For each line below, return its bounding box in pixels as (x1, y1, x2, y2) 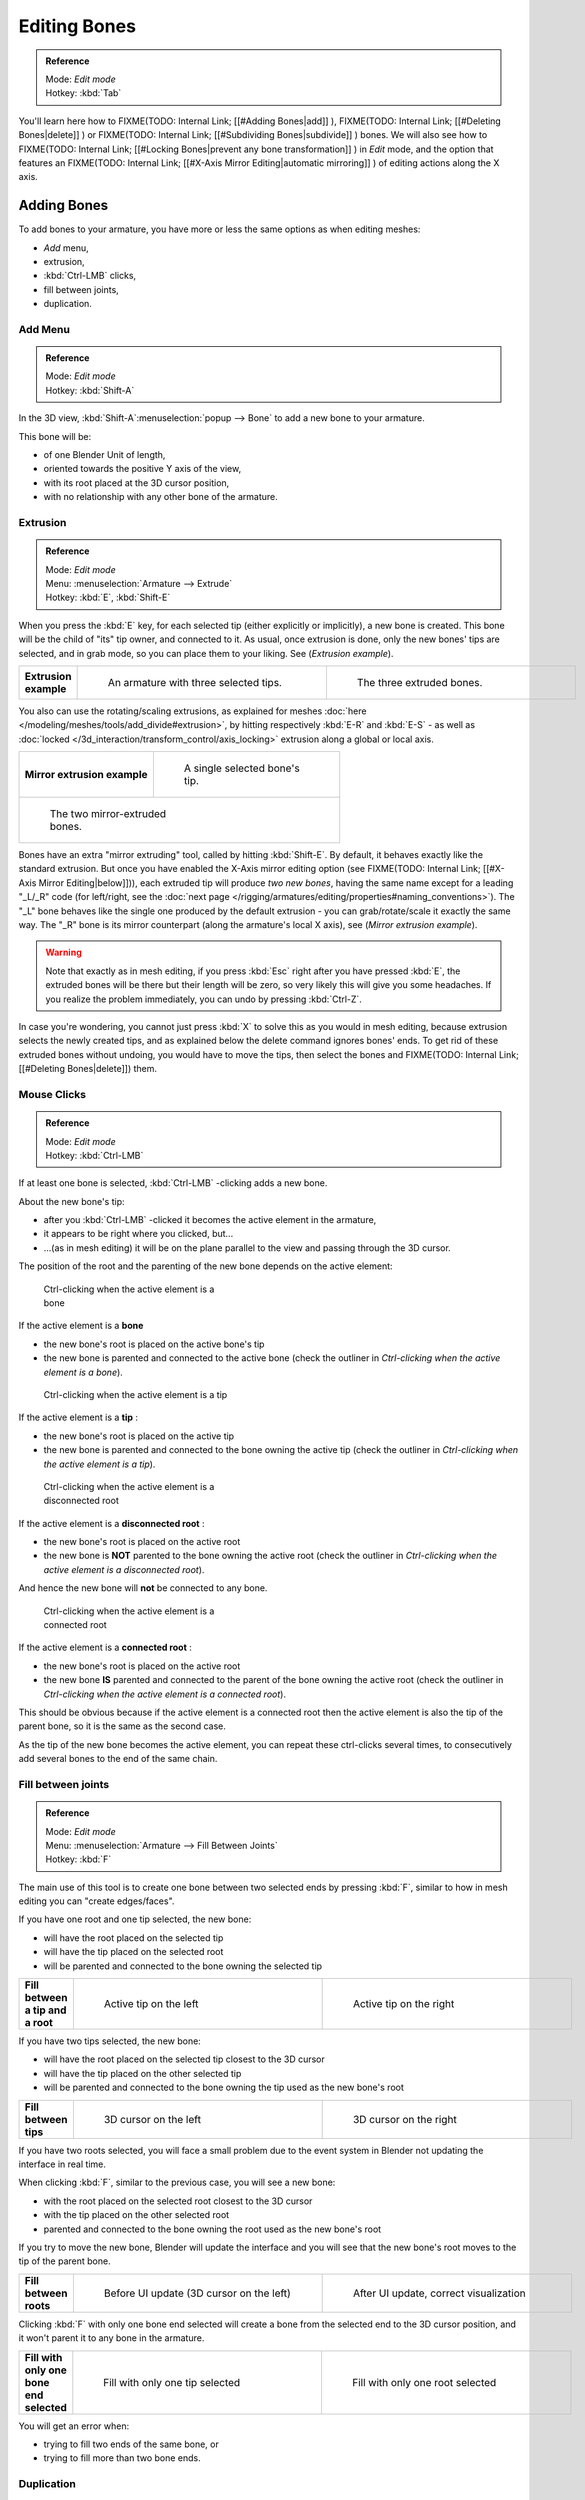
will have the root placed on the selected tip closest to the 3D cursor (43, 2053, 325, 2065)
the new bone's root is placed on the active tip (43, 1430, 235, 1442)
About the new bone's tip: (18, 1195, 125, 1207)
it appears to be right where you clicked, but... (43, 1228, 234, 1240)
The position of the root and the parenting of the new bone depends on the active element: (18, 1260, 394, 1272)
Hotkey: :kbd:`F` (45, 1853, 112, 1865)
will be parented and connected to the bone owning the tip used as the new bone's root (43, 2081, 405, 2094)
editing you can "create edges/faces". (18, 1895, 175, 1907)
